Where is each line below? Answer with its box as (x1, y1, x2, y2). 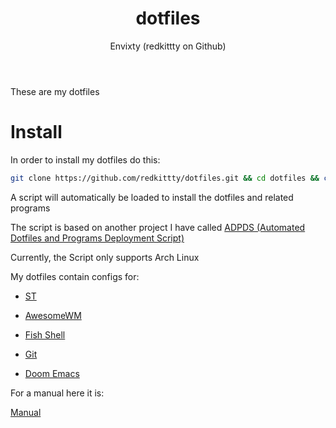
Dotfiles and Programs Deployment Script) (10, 232, 185, 244)
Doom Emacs (24, 367, 80, 379)
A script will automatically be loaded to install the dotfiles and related (10, 191, 294, 203)
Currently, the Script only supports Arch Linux (10, 251, 200, 263)
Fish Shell (24, 328, 66, 341)
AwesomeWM (24, 309, 82, 321)
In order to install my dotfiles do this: (10, 153, 161, 166)
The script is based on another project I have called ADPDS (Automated (10, 221, 306, 233)
